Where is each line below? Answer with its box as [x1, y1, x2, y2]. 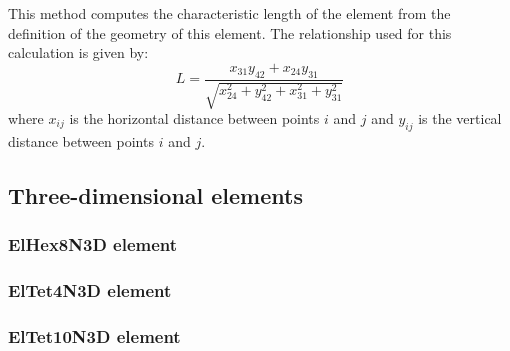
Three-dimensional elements [8, 179, 303, 210]
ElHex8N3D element [8, 232, 178, 257]
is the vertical [418, 108, 502, 128]
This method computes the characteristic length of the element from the [8, 3, 451, 23]
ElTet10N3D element [8, 323, 181, 348]
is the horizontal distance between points [69, 108, 320, 128]
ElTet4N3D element [8, 277, 172, 302]
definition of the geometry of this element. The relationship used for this [8, 22, 452, 43]
